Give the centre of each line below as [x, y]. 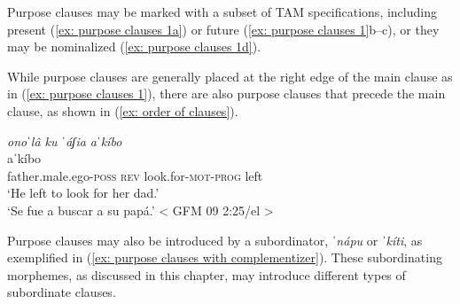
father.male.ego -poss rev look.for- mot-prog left [135, 175]
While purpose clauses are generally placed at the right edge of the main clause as [230, 76]
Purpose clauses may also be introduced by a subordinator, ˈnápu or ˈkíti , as [215, 240]
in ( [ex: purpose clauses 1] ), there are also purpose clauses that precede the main [226, 94]
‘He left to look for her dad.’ [83, 193]
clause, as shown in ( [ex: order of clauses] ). [123, 110]
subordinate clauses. [62, 292]
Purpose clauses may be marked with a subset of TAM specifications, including [222, 12]
